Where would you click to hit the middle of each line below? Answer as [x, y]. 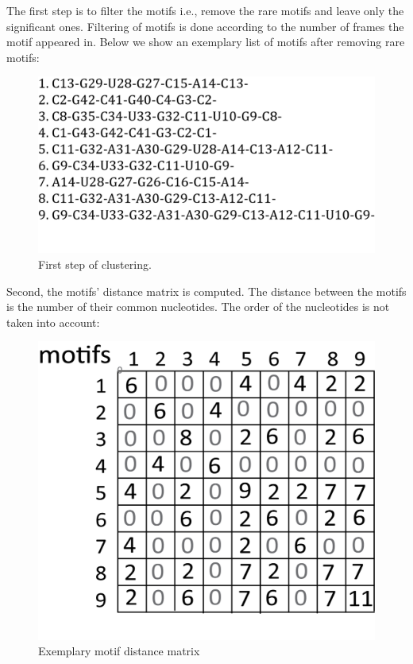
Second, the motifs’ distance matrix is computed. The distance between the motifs [206, 291]
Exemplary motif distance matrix [119, 651]
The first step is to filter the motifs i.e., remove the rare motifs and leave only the [205, 10]
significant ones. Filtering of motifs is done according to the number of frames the [205, 26]
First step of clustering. [95, 264]
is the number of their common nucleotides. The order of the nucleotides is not [198, 307]
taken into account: [53, 322]
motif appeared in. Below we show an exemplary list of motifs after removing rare [206, 42]
